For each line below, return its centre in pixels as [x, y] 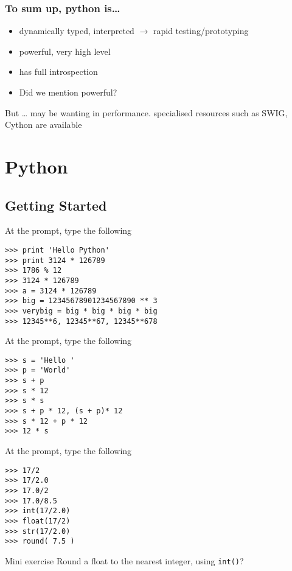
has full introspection [58, 72]
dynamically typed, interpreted [77, 31]
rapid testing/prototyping [201, 31]
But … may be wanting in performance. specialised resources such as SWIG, [146, 112]
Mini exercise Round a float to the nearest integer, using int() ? [124, 560]
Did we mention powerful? [68, 92]
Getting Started [56, 205]
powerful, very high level [65, 51]
